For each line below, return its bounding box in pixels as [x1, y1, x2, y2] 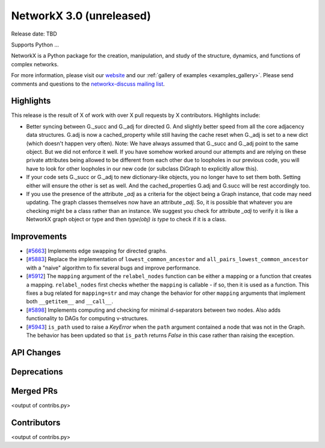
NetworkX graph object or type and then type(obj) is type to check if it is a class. [26, 216, 227, 223]
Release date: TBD [11, 30, 57, 37]
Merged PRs [11, 386, 58, 396]
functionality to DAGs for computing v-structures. [26, 315, 149, 322]
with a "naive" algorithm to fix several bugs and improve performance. [26, 264, 200, 271]
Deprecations [11, 367, 63, 377]
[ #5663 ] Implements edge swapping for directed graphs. [26, 247, 168, 254]
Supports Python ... [11, 41, 60, 48]
